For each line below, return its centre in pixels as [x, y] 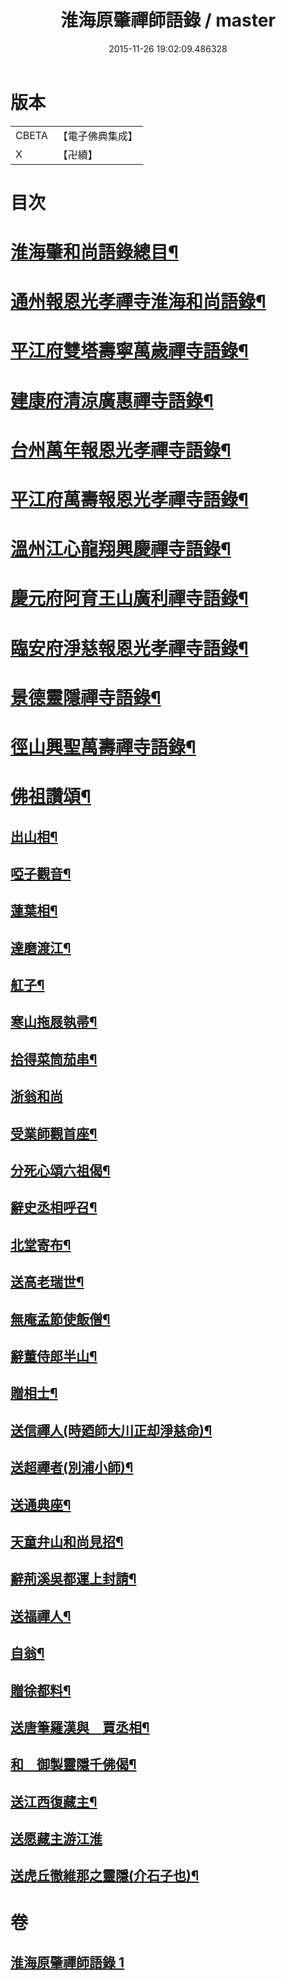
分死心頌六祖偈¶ [60, 1171]
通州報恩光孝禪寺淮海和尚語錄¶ [138, 302]
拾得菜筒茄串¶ [54, 1059]
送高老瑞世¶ [47, 1282]
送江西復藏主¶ [54, 1801]
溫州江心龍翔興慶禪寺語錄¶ [121, 549]
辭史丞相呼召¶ [54, 1207]
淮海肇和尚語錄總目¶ [94, 252]
